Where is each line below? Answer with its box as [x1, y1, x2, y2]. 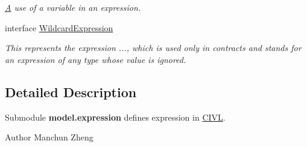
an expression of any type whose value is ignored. [5, 53, 186, 65]
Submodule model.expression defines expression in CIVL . [5, 110, 226, 123]
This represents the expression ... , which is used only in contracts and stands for [5, 41, 302, 54]
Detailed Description [5, 82, 137, 101]
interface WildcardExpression [5, 21, 113, 34]
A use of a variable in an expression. [5, 1, 141, 13]
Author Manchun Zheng [5, 131, 93, 143]
